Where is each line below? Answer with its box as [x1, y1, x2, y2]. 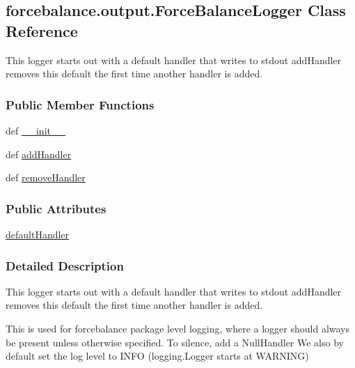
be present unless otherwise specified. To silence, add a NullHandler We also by [6, 335, 344, 349]
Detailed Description [6, 256, 124, 274]
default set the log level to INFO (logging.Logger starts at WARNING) [6, 348, 309, 363]
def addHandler [6, 146, 72, 161]
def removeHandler [6, 170, 86, 185]
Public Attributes [6, 199, 106, 217]
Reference [6, 20, 78, 41]
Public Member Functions [6, 95, 155, 113]
